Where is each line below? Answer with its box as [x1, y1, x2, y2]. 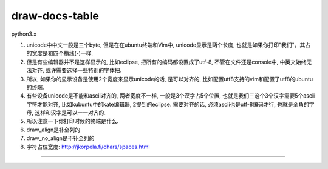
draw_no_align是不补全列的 [26, 134, 95, 142]
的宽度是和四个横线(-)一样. [26, 50, 94, 57]
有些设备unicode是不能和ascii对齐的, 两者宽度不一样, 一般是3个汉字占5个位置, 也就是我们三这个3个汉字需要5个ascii [26, 92, 315, 99]
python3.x [11, 30, 36, 38]
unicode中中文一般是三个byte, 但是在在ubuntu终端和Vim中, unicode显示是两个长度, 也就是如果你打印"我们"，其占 [26, 41, 311, 48]
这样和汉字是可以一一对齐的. [34, 109, 106, 116]
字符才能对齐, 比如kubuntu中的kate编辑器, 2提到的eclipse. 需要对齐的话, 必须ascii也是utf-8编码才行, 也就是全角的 [26, 101, 309, 108]
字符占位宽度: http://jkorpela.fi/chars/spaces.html [26, 143, 150, 150]
